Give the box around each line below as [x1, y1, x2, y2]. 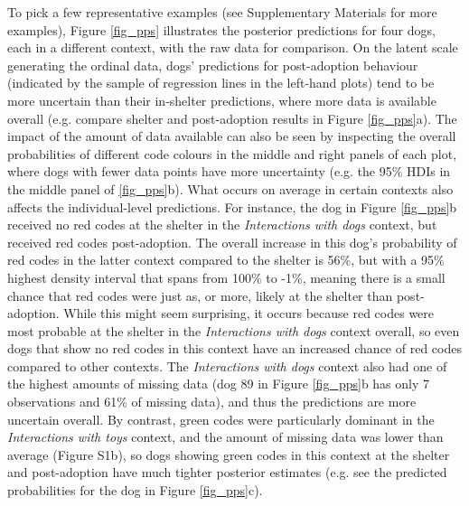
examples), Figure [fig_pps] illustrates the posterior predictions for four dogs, [7, 20, 436, 39]
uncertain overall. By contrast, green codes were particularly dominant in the [7, 409, 435, 428]
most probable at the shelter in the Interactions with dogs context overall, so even [7, 321, 460, 340]
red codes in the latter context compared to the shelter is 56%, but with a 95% [7, 250, 445, 269]
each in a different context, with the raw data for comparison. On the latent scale [7, 38, 458, 57]
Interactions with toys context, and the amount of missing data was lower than [7, 427, 444, 446]
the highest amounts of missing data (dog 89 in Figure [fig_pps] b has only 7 [7, 374, 430, 393]
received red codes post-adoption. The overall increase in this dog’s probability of [7, 232, 457, 251]
